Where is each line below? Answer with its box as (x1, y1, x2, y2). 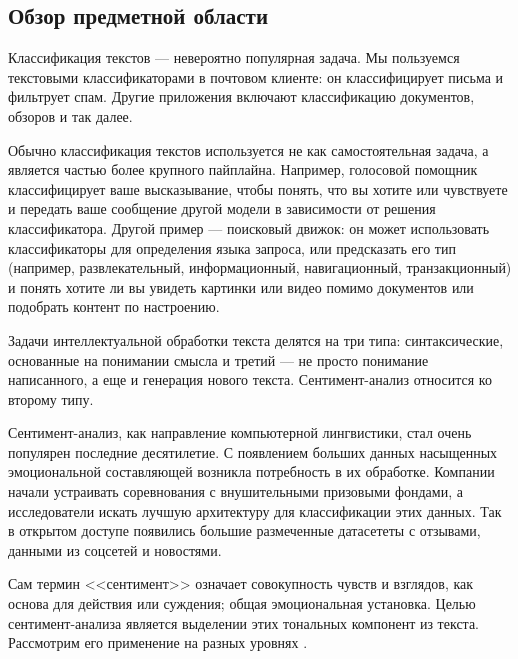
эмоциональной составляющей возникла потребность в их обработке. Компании (8, 461, 495, 482)
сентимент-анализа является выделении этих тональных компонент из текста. (8, 612, 479, 633)
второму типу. (8, 388, 94, 409)
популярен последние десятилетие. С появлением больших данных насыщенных (8, 441, 498, 462)
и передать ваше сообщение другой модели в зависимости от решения (8, 198, 436, 219)
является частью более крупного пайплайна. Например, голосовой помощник (8, 159, 478, 180)
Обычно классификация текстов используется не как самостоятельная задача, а (8, 139, 489, 160)
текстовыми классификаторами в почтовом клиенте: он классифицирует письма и (8, 66, 504, 87)
